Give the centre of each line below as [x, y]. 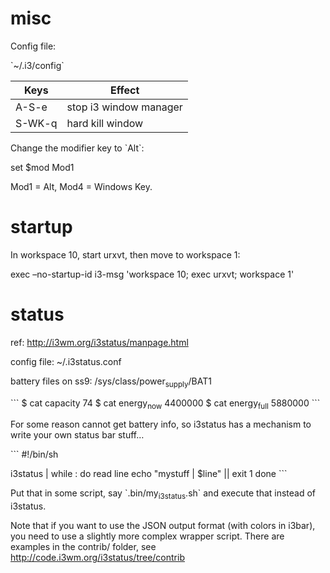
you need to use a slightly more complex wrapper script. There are [147, 536]
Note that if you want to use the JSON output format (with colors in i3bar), [163, 526]
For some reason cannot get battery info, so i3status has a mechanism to [161, 424]
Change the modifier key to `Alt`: [77, 148]
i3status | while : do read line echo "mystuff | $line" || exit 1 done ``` [149, 474]
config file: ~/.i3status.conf [66, 361]
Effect [125, 90]
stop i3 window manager [124, 107]
